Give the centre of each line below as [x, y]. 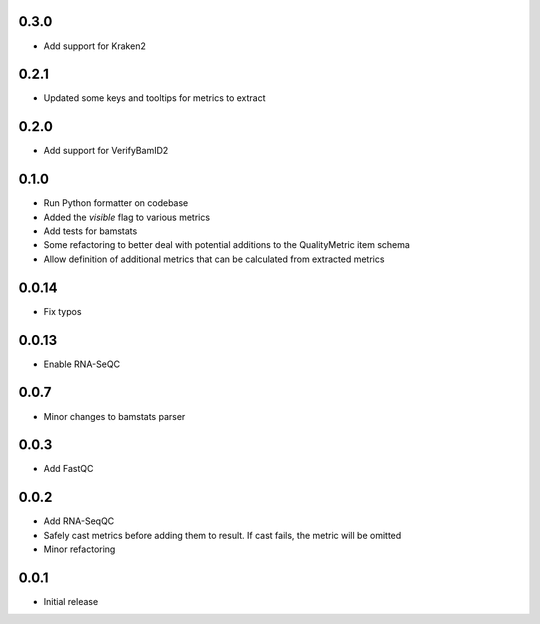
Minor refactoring [79, 549]
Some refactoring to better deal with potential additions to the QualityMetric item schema [226, 245]
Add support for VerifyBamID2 [106, 151]
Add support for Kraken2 [95, 46]
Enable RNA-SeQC [81, 364]
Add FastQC [68, 469]
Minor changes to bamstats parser [114, 416]
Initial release [71, 602]
